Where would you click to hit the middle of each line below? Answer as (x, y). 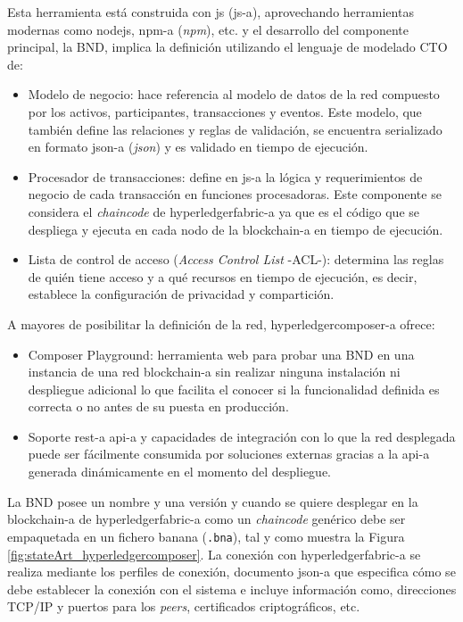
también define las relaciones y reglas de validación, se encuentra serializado (235, 129)
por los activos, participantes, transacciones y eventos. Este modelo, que (225, 111)
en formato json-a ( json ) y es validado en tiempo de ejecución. (198, 147)
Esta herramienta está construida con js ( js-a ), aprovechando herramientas (211, 12)
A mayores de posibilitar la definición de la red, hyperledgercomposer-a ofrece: (221, 323)
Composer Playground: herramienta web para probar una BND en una (221, 354)
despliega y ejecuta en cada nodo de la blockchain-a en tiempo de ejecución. (236, 229)
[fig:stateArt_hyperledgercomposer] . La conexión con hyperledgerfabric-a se (214, 554)
